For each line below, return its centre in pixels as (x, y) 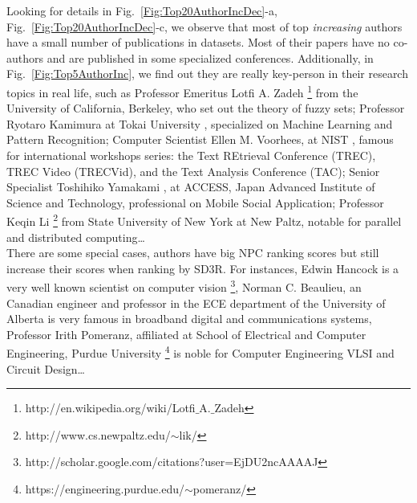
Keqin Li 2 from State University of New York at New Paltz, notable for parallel (204, 220)
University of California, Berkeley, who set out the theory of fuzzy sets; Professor (206, 108)
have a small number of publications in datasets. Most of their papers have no (198, 42)
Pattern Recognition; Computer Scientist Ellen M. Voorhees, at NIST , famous (200, 139)
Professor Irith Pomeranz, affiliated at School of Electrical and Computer (186, 334)
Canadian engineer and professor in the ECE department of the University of (196, 303)
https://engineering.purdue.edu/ (105, 489)
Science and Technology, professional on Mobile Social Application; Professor (195, 202)
